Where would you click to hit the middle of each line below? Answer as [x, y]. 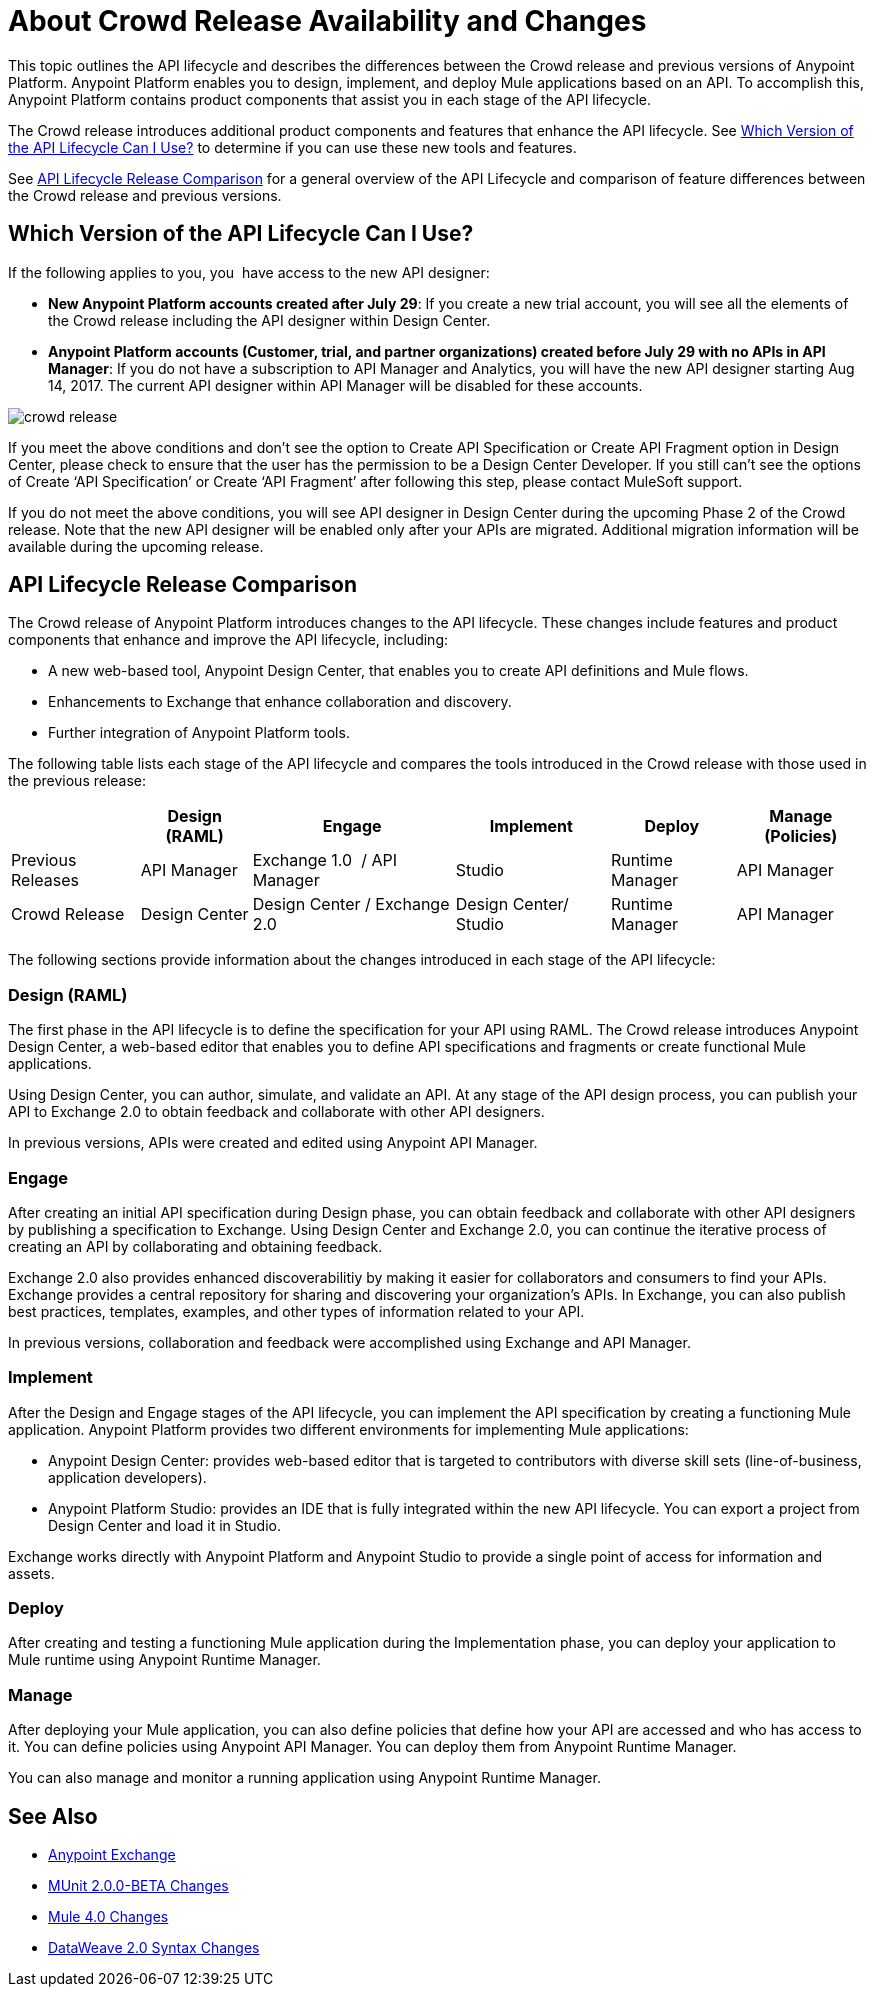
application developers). [127, 1477]
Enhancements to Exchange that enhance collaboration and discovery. [280, 702]
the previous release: [77, 781]
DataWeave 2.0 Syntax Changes [154, 1948]
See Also [53, 1816]
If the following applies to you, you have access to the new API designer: [249, 272]
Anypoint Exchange [112, 1855]
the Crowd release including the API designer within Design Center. [269, 320]
